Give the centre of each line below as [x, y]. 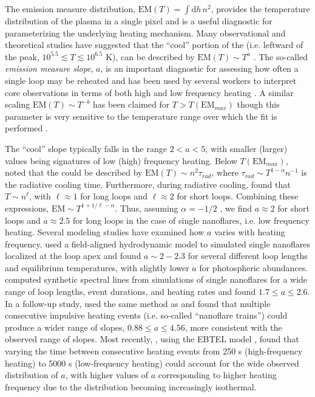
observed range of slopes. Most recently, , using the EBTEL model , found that [152, 339]
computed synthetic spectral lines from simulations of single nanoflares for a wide [156, 279]
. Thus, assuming [147, 208]
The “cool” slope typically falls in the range [86, 148]
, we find [236, 208]
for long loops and [114, 196]
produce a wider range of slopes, [65, 327]
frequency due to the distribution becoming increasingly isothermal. [131, 386]
